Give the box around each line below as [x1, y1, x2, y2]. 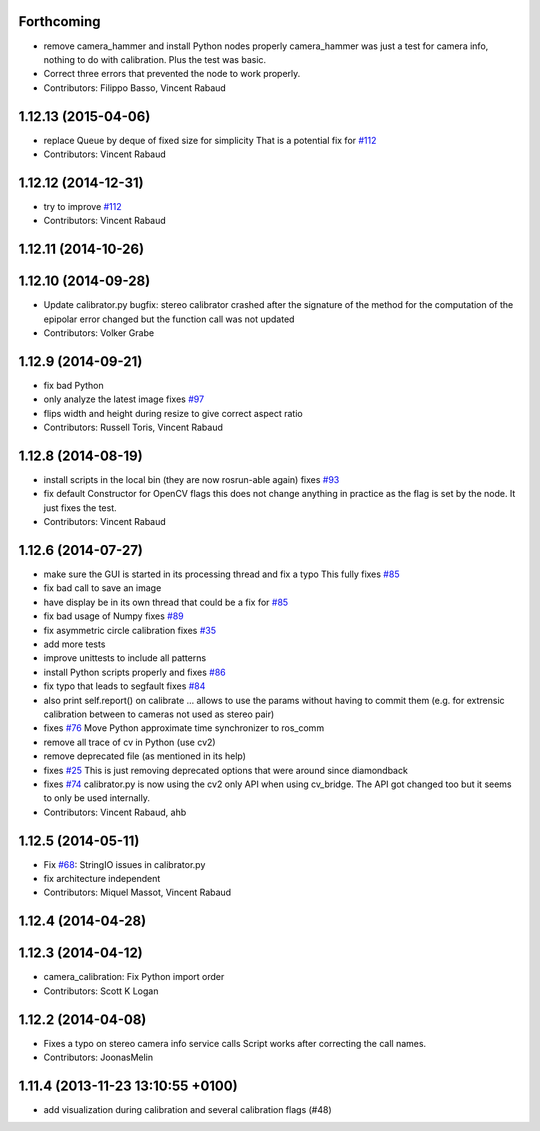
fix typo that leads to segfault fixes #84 [43, 680, 206, 692]
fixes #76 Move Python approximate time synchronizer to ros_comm [43, 722, 325, 734]
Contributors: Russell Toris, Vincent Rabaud [43, 421, 224, 434]
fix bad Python [43, 379, 104, 391]
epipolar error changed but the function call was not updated [43, 313, 295, 325]
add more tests [43, 638, 106, 650]
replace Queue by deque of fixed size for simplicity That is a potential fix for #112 [43, 134, 377, 146]
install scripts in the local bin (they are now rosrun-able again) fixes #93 [43, 473, 340, 485]
